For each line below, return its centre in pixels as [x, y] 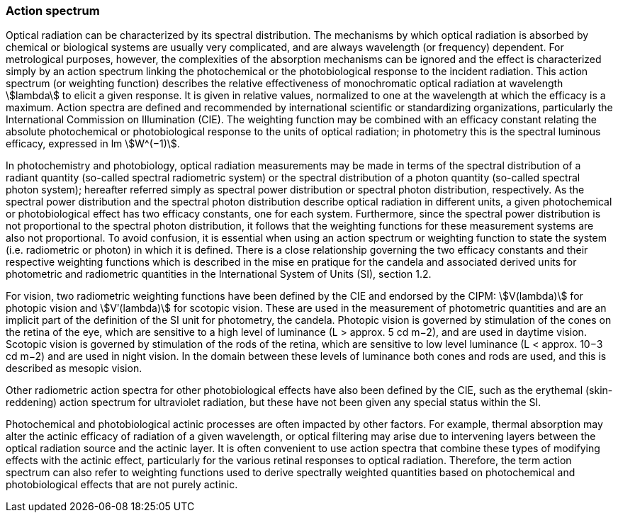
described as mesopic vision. [74, 368]
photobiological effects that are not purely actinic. [122, 485]
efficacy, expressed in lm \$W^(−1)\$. [93, 144]
